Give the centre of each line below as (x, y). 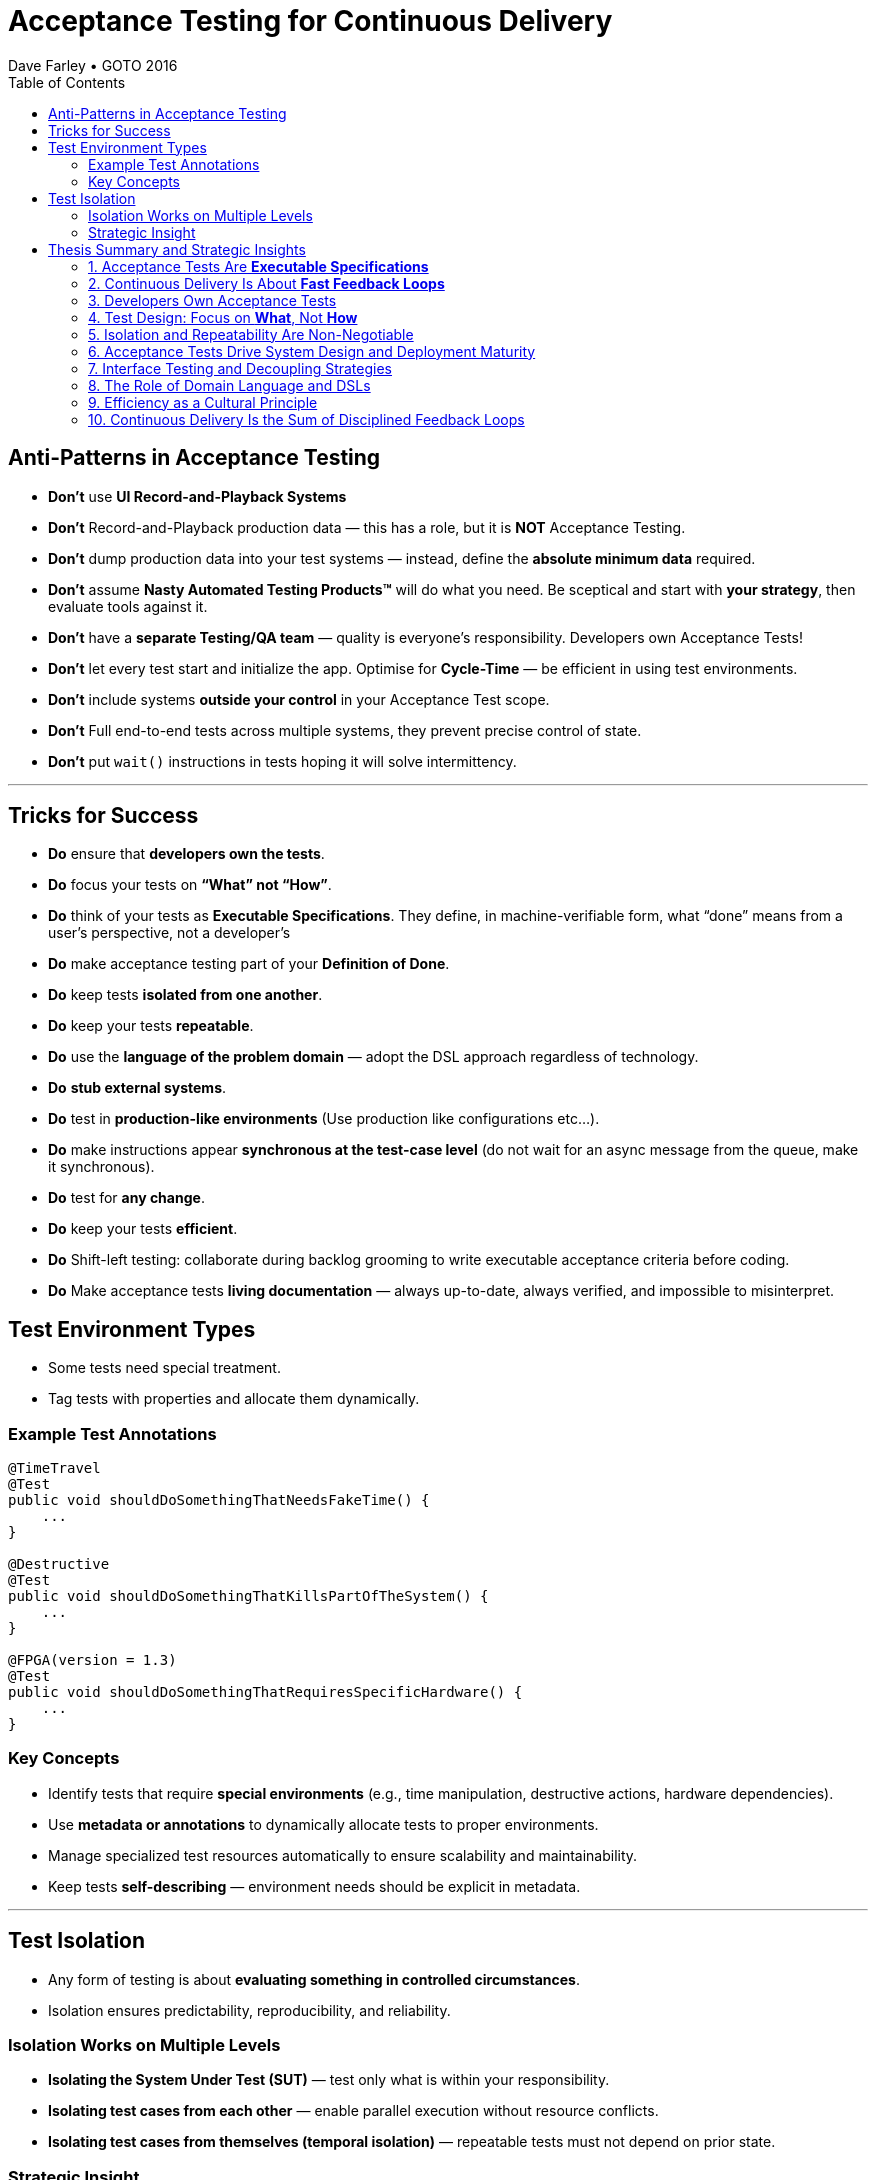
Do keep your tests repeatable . (151, 1026)
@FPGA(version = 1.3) (92, 1660)
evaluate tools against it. (128, 606)
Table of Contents (67, 82)
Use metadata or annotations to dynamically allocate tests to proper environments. (323, 1824)
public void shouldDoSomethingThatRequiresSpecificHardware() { (265, 1692)
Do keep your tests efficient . (143, 1229)
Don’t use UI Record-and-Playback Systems (197, 496)
